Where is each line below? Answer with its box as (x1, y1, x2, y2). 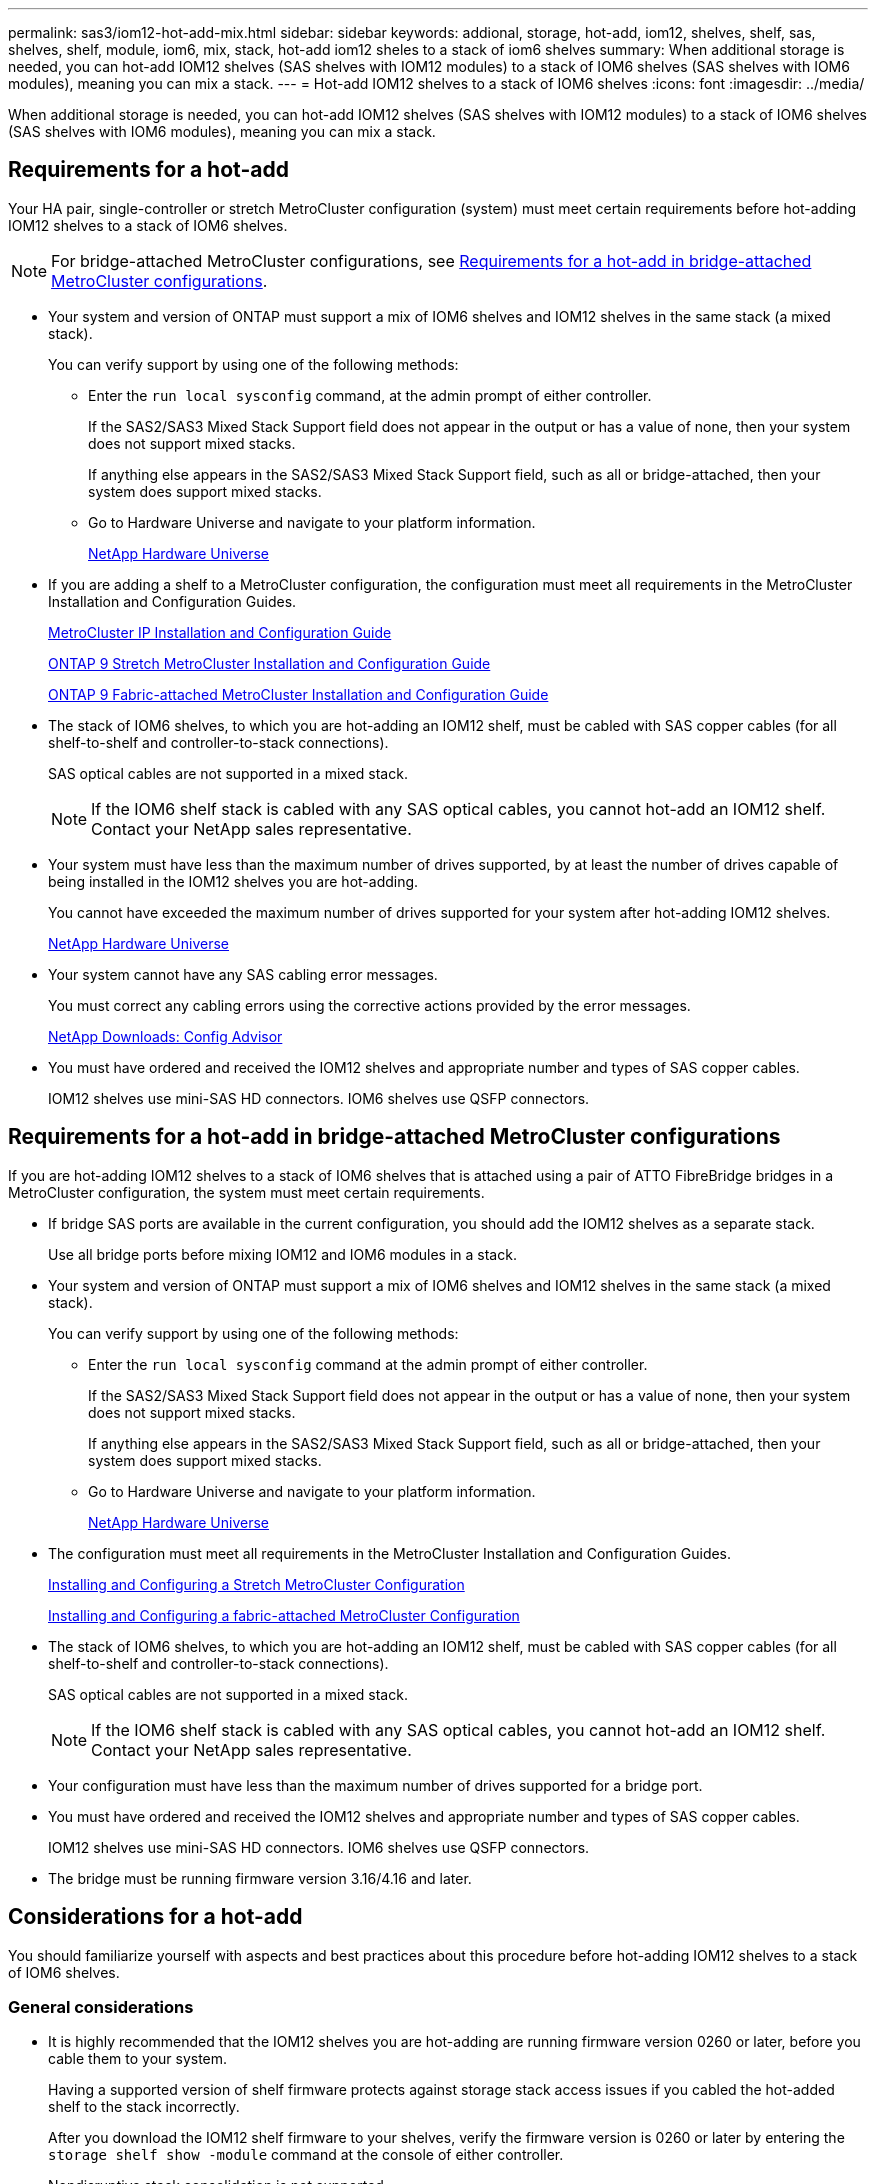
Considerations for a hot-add (8, 1904, 303, 1930)
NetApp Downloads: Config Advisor (48, 1027, 283, 1045)
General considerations (8, 1996, 194, 2017)
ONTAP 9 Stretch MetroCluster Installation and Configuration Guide (48, 654, 491, 672)
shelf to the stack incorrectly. (48, 2098, 240, 2116)
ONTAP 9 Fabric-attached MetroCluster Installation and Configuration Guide (48, 685, 549, 703)
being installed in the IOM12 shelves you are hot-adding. (48, 872, 419, 890)
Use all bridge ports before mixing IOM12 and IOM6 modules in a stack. (48, 1245, 517, 1263)
